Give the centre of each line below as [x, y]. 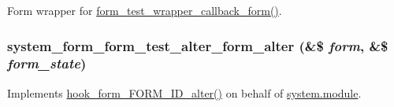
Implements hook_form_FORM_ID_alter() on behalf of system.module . [184, 92]
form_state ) [47, 63]
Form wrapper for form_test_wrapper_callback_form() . [145, 10]
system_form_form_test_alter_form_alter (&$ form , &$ [198, 45]
